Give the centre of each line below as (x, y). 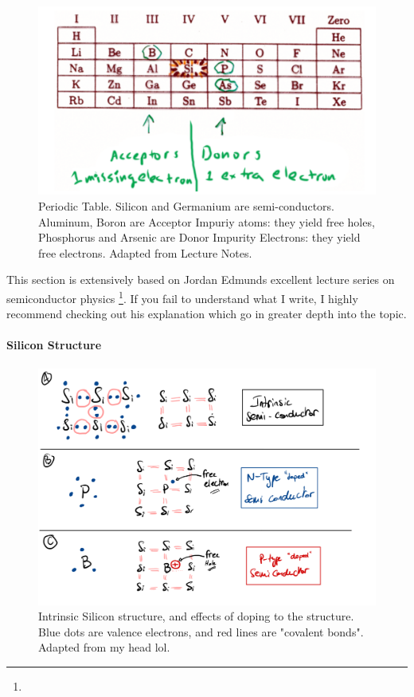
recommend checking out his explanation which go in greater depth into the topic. (207, 314)
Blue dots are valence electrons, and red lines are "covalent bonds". (201, 631)
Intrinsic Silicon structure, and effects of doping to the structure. (196, 616)
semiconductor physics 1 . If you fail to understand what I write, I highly (182, 297)
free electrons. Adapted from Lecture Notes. (145, 252)
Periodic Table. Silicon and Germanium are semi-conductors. (187, 206)
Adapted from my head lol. (104, 647)
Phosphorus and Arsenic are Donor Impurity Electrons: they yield (199, 237)
